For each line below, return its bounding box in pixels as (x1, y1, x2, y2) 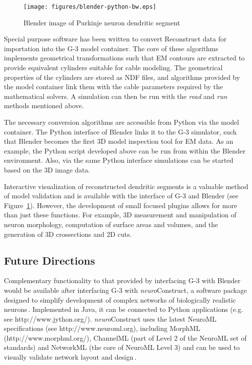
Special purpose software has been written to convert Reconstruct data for (4, 34, 227, 44)
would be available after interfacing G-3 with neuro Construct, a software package (4, 285, 247, 295)
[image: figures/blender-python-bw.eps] (23, 3, 157, 10)
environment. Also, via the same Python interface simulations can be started (4, 155, 233, 165)
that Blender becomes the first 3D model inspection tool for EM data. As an (4, 136, 233, 146)
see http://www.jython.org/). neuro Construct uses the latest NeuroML (4, 313, 217, 324)
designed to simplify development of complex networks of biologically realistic (4, 294, 236, 305)
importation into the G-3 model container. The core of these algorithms (4, 43, 218, 53)
